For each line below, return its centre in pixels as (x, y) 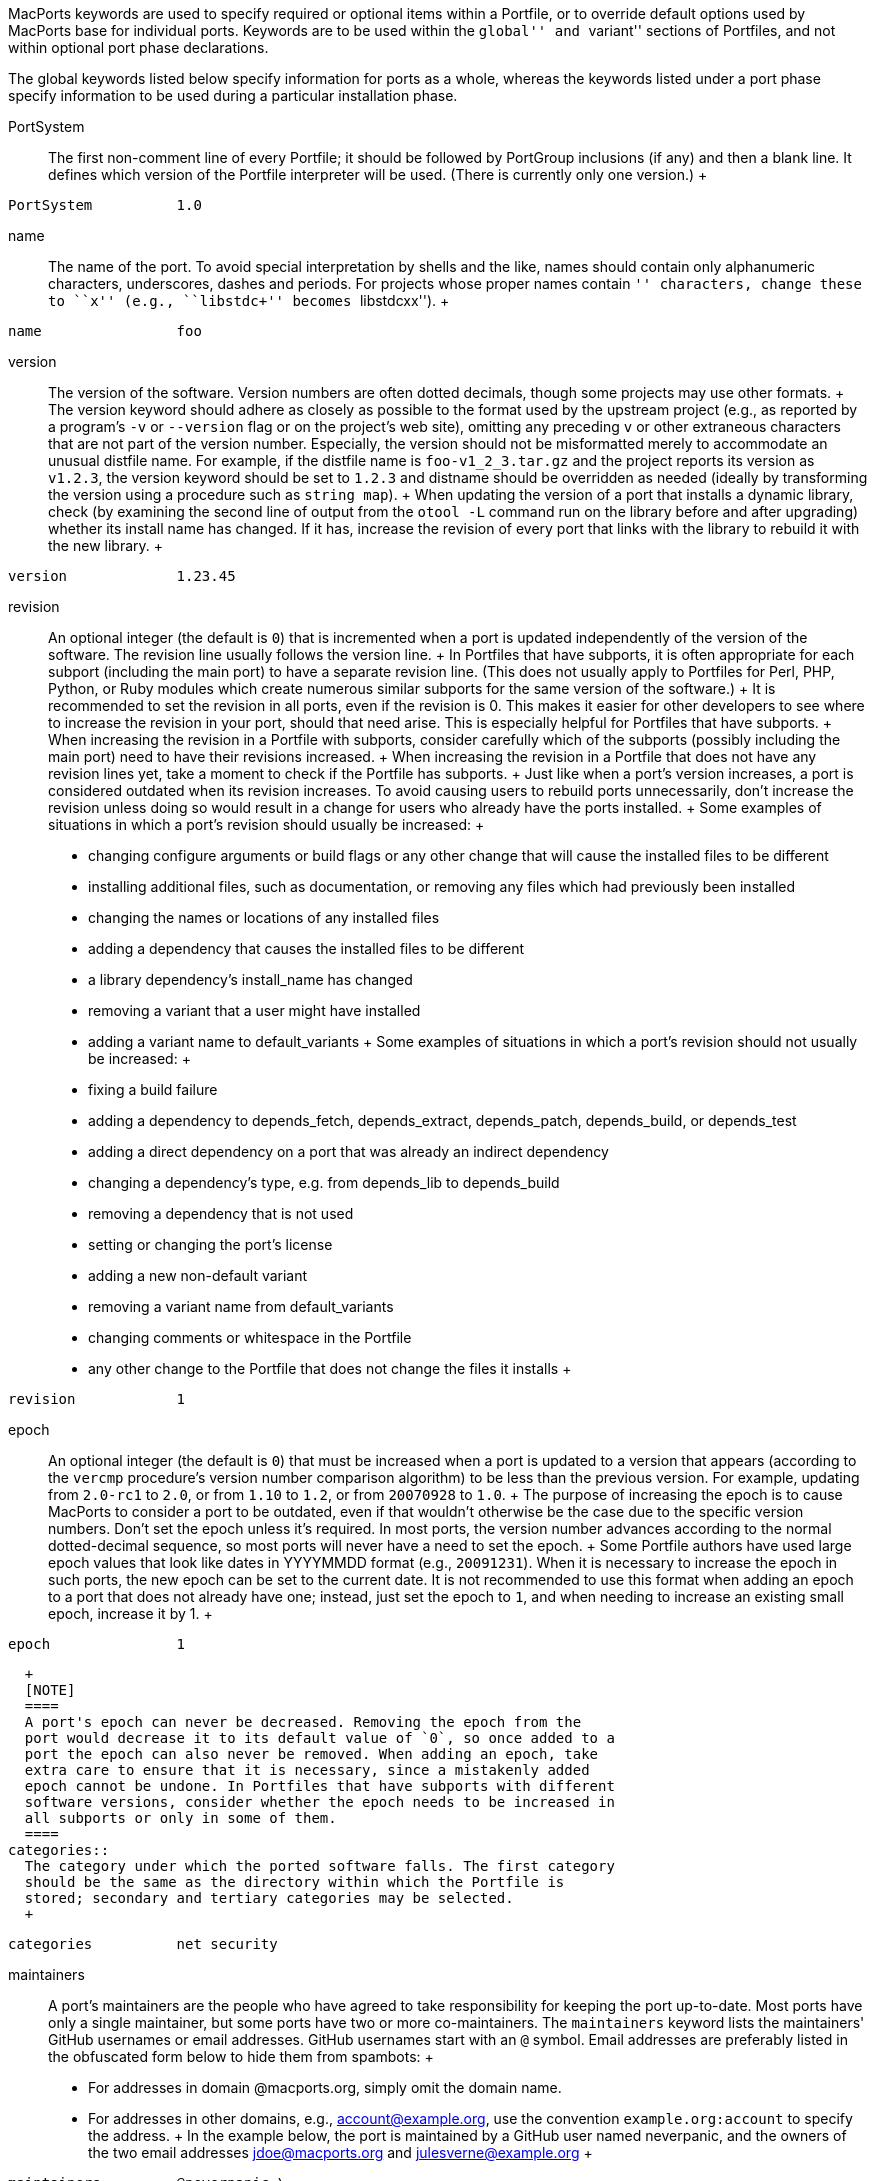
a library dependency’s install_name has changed (250, 979)
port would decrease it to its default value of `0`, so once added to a (319, 1738)
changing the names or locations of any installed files (264, 917)
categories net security (143, 1944)
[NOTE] (50, 1690)
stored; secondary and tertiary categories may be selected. (269, 1898)
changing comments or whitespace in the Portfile (250, 1337)
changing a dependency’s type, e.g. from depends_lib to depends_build (324, 1182)
